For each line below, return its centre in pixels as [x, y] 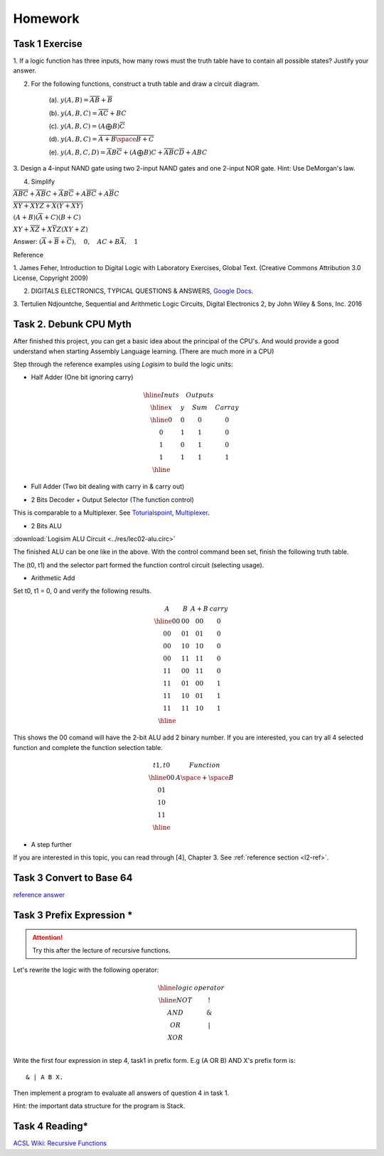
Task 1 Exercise [48, 44]
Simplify [43, 181]
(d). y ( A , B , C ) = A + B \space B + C [101, 139]
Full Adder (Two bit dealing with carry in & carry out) [108, 486]
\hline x [161, 407]
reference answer [39, 895]
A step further [52, 844]
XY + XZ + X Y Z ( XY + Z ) [50, 229]
